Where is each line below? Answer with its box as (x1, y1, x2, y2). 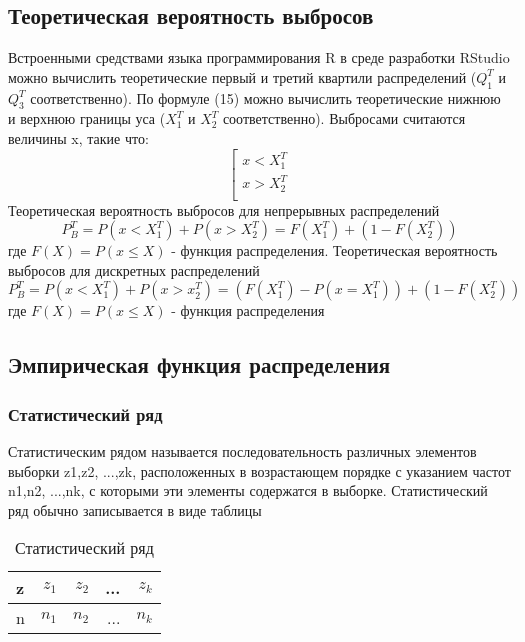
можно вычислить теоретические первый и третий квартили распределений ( (8, 66, 477, 87)
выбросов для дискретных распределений (8, 259, 260, 280)
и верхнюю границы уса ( (8, 108, 166, 129)
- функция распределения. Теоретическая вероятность (171, 240, 498, 261)
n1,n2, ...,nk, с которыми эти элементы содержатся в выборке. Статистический (8, 480, 488, 501)
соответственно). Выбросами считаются (222, 108, 466, 129)
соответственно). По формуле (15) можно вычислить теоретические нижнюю (30, 87, 501, 108)
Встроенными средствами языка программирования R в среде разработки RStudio (8, 47, 510, 68)
